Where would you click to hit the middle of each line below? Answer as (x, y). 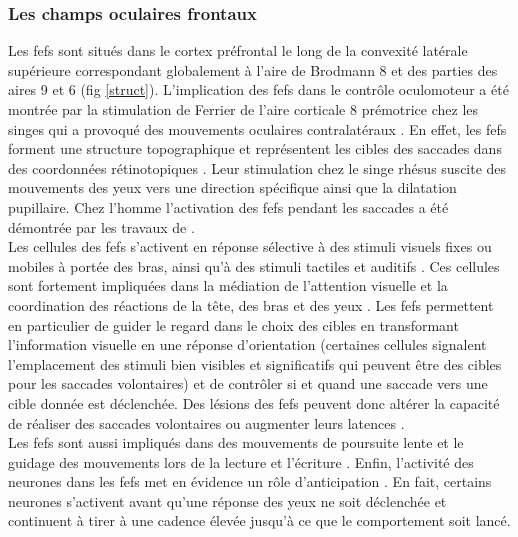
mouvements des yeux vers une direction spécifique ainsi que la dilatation (232, 187)
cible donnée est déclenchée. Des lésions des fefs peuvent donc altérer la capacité (254, 402)
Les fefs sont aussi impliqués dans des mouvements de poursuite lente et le (236, 442)
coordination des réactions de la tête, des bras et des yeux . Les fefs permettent (251, 304)
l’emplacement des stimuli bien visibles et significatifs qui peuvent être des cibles (255, 363)
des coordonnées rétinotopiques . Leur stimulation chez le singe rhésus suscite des (257, 167)
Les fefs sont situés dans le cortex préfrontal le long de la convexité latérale (238, 50)
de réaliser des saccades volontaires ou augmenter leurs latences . (206, 422)
